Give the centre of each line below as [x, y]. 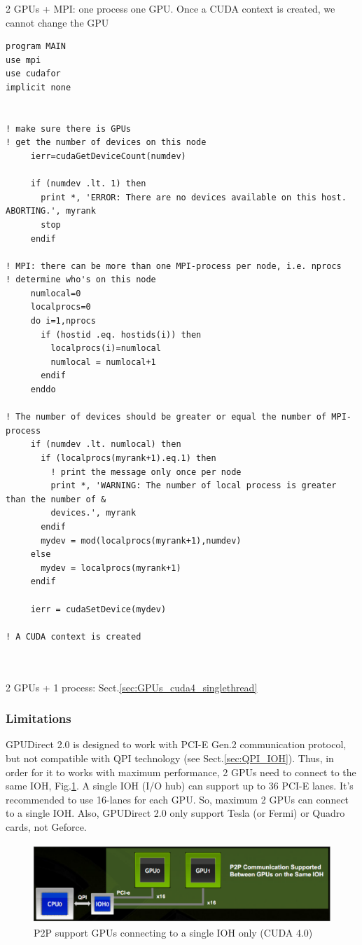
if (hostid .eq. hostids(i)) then [121, 334]
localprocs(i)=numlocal [106, 349]
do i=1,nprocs [63, 321]
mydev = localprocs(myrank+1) [111, 568]
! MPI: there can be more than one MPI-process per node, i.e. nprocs [174, 266]
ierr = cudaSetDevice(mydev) [98, 609]
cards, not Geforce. [46, 826]
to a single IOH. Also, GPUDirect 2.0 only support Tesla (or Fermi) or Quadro [175, 813]
